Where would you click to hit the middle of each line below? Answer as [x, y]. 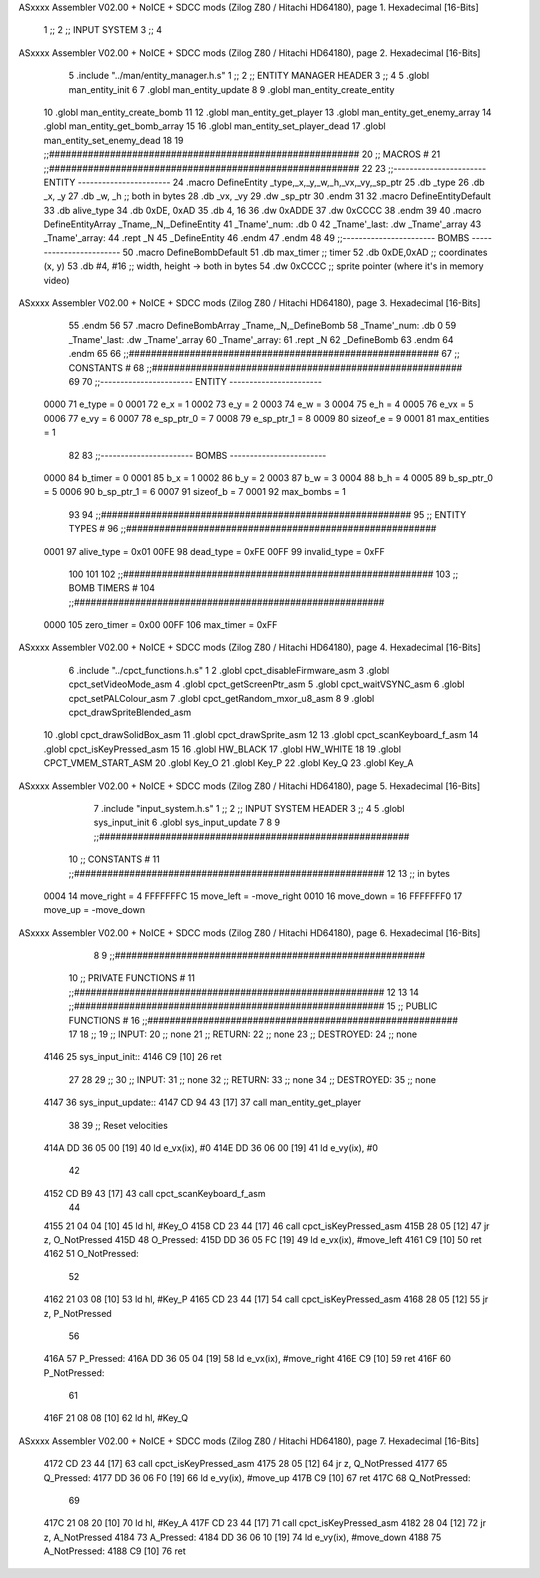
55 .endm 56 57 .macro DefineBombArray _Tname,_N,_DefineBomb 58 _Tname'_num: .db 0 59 [262, 326]
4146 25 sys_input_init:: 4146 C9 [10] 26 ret [132, 1057]
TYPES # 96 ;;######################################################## [252, 529]
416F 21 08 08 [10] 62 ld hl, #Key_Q [116, 1418]
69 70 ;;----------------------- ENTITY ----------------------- [195, 381]
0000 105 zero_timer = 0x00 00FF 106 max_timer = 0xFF [160, 625]
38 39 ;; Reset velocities [118, 1125]
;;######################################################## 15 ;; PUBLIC [253, 1006]
